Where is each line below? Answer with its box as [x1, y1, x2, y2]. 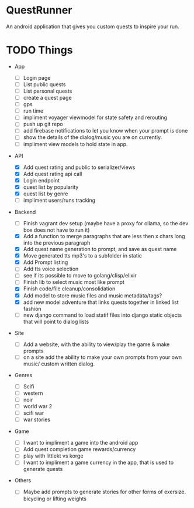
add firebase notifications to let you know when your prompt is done [23, 127, 188, 134]
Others [14, 477, 32, 484]
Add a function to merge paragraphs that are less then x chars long [23, 233, 185, 239]
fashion [23, 305, 42, 312]
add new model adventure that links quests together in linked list [23, 299, 179, 306]
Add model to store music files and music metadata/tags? [23, 292, 162, 299]
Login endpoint [23, 177, 60, 184]
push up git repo [23, 121, 63, 128]
